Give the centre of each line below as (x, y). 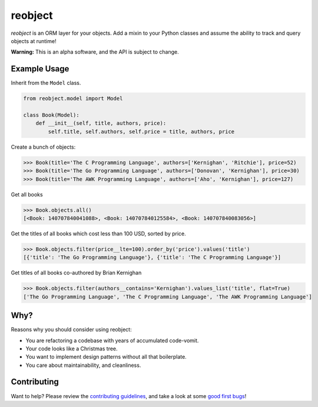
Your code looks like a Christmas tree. (72, 349)
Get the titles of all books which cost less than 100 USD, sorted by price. (99, 234)
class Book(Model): (51, 115)
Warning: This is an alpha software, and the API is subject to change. (95, 52)
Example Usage (40, 69)
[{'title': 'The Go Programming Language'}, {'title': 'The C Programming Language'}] (152, 257)
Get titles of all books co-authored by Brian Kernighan (76, 273)
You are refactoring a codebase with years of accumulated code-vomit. (112, 340)
